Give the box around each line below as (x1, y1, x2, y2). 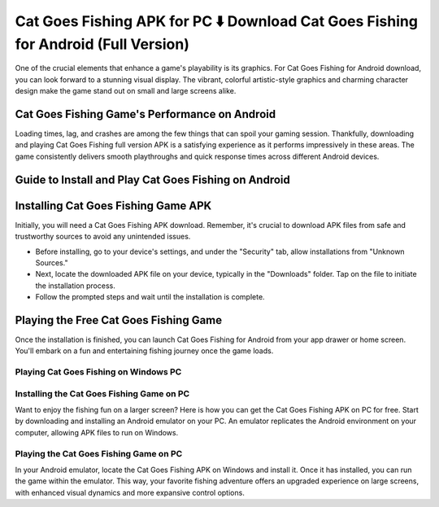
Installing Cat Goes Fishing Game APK (15, 199, 212, 212)
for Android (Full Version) (15, 35, 190, 53)
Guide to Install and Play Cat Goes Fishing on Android (15, 173, 290, 186)
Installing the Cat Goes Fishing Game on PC (15, 387, 190, 399)
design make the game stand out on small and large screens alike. (15, 86, 237, 96)
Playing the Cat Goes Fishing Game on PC (15, 448, 183, 459)
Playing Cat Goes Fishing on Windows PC (15, 366, 182, 378)
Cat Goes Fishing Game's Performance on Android (15, 107, 276, 121)
